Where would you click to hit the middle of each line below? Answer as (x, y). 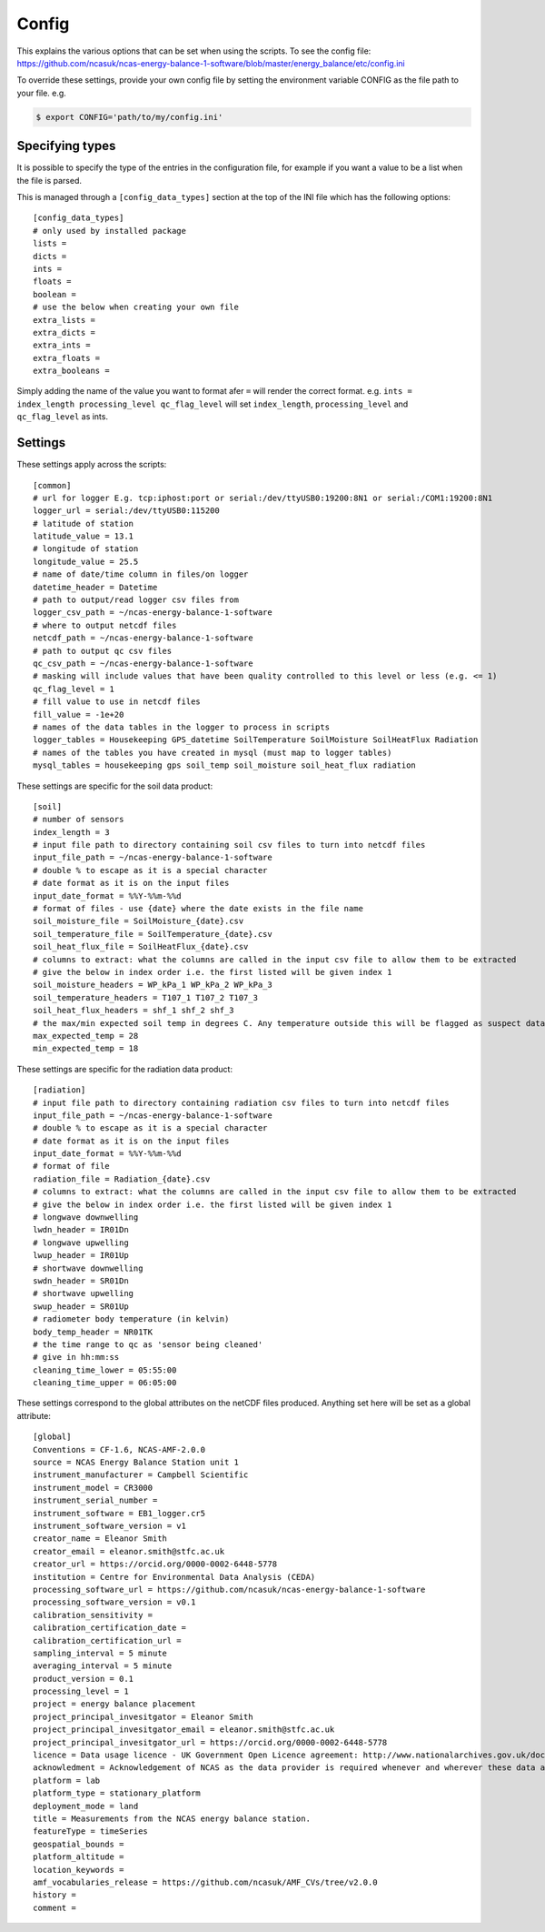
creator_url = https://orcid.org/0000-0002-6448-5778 (155, 1564)
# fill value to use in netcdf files (117, 702)
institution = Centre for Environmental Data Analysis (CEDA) (174, 1577)
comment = (54, 1907)
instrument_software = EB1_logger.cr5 (119, 1513)
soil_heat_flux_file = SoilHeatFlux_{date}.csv (141, 947)
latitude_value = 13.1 (84, 536)
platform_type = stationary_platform (117, 1793)
